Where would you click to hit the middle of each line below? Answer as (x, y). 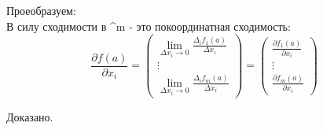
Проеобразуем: (41, 10)
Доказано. (30, 116)
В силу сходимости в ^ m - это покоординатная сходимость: (149, 26)
